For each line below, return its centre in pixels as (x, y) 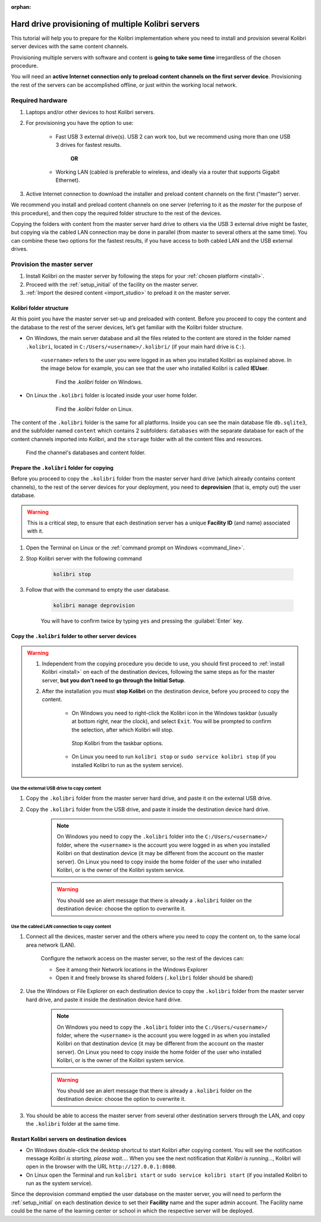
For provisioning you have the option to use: (80, 123)
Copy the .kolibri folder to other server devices (74, 636)
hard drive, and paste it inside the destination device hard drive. (104, 1000)
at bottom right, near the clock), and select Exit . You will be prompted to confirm (171, 721)
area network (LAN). (51, 945)
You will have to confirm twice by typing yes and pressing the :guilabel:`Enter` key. (142, 621)
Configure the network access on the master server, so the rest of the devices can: (142, 959)
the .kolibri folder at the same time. (73, 1124)
